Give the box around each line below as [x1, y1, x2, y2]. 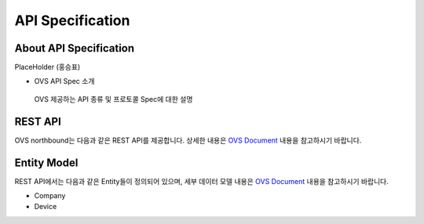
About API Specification [14, 42, 135, 55]
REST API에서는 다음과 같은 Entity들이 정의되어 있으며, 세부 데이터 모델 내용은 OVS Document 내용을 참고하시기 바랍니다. [14, 176, 389, 186]
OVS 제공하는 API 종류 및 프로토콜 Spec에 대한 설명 [34, 94, 193, 103]
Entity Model [14, 156, 79, 169]
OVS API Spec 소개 [34, 77, 95, 86]
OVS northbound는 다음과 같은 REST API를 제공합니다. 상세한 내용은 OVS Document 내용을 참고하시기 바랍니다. [14, 135, 362, 145]
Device [34, 202, 57, 211]
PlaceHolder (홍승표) [14, 63, 81, 72]
